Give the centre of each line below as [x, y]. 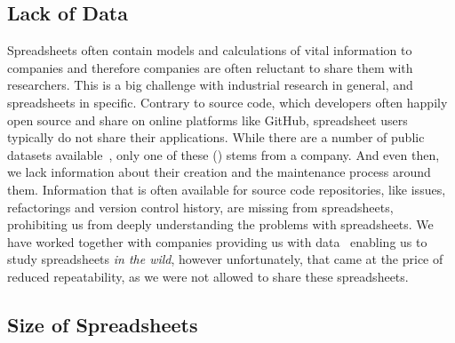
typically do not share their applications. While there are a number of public [216, 137]
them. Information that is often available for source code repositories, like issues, [227, 189]
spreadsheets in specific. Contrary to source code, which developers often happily [227, 102]
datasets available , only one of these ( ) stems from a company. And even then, [224, 154]
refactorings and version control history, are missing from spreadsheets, [200, 207]
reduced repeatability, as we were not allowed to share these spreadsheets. [208, 276]
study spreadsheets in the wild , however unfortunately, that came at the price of [225, 259]
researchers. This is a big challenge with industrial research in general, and [210, 85]
